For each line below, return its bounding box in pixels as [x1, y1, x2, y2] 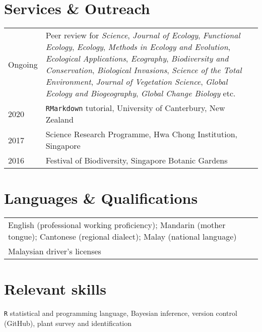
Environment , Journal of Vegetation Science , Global [45, 76, 228, 88]
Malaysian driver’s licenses [8, 245, 101, 257]
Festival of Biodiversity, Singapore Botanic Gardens [45, 154, 228, 167]
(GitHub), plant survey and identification [4, 318, 132, 328]
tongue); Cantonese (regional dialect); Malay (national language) [8, 231, 237, 243]
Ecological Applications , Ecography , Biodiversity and [45, 52, 229, 65]
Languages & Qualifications [4, 188, 198, 208]
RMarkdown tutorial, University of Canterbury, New [45, 102, 225, 114]
